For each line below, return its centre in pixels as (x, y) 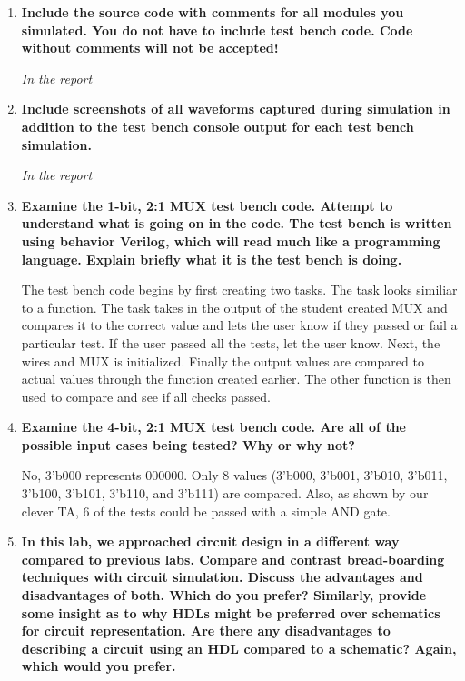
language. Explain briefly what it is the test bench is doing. (212, 259)
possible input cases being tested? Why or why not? (188, 444)
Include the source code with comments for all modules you (213, 12)
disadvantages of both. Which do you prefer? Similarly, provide (224, 595)
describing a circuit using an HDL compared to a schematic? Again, (239, 648)
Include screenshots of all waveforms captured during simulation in (236, 109)
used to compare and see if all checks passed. (146, 396)
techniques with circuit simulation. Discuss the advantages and (222, 577)
